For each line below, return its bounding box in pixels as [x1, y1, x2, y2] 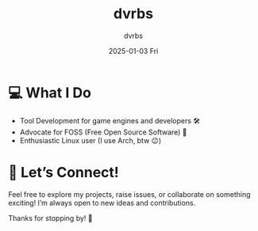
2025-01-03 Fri [108, 46, 159, 55]
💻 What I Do [8, 84, 91, 101]
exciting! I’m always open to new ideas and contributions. [8, 198, 196, 207]
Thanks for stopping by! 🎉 [8, 213, 93, 222]
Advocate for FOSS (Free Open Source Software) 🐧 [19, 127, 188, 137]
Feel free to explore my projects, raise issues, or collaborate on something [8, 189, 252, 199]
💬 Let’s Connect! [8, 163, 119, 181]
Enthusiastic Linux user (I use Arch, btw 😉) [19, 135, 162, 145]
